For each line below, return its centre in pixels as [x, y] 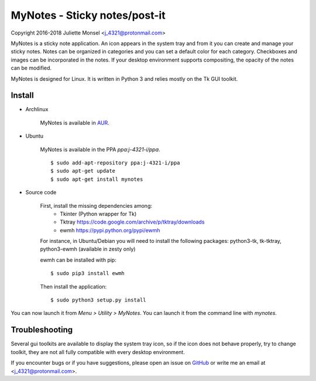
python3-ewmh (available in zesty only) [88, 249]
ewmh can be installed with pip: [78, 260]
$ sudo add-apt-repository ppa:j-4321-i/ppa [116, 163]
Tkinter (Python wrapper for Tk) [98, 214]
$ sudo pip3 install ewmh [88, 273]
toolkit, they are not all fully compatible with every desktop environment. [98, 352]
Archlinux [37, 109]
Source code [41, 193]
